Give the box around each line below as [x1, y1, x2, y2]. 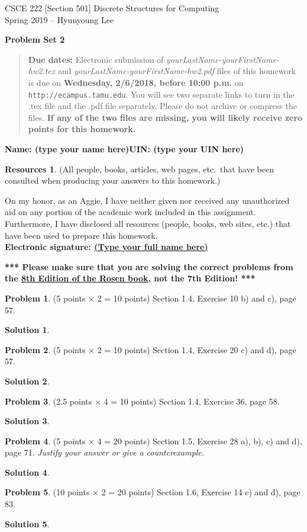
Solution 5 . [5, 517, 50, 530]
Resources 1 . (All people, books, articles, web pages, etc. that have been [5, 162, 274, 175]
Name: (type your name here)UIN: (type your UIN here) [5, 143, 244, 155]
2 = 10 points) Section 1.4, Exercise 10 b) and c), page [97, 291, 296, 304]
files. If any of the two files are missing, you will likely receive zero [28, 111, 303, 123]
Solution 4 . [5, 466, 50, 478]
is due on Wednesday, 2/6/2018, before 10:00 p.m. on [28, 76, 244, 88]
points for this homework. [28, 123, 136, 135]
